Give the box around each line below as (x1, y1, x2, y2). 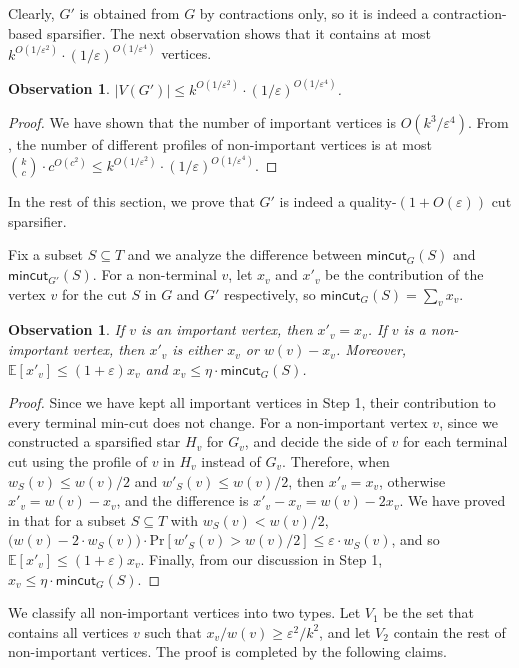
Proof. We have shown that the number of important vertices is (8, 112, 396, 133)
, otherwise (378, 470, 446, 491)
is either (172, 339, 223, 360)
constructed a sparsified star (8, 431, 181, 452)
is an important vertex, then (141, 319, 313, 340)
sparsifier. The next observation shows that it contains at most (46, 22, 432, 43)
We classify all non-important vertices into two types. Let (8, 602, 361, 623)
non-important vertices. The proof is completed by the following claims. (8, 641, 448, 662)
